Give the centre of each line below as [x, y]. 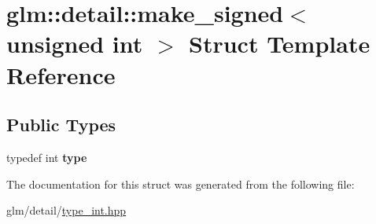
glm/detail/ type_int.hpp [66, 210]
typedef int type [47, 157]
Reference [61, 74]
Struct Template [280, 44]
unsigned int [75, 44]
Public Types [61, 125]
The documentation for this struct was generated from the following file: [181, 184]
